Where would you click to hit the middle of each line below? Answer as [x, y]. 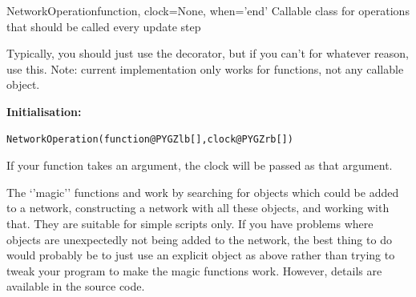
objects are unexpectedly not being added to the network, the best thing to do [199, 239]
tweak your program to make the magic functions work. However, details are [194, 270]
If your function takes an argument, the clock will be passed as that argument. [200, 165]
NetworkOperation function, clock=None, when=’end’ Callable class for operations [208, 10]
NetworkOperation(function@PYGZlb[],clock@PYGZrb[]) [150, 139]
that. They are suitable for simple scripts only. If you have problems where [190, 223]
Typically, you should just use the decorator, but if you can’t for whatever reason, [208, 53]
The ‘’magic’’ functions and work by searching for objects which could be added [203, 192]
